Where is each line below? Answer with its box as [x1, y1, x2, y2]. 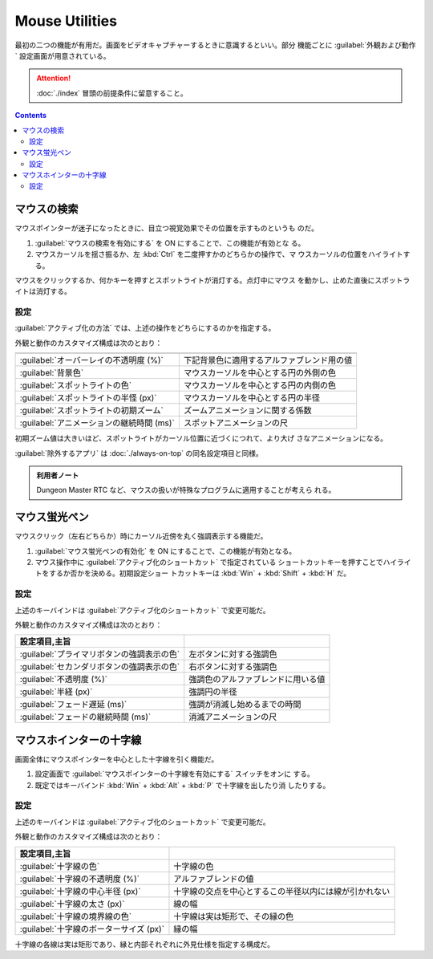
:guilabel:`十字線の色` [19, 860, 100, 872]
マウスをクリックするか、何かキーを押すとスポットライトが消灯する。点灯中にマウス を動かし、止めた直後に [14, 275, 375, 285]
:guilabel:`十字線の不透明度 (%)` [19, 873, 140, 884]
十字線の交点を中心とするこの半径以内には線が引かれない [173, 885, 391, 896]
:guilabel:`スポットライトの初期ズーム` [19, 405, 164, 417]
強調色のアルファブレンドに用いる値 [188, 674, 326, 685]
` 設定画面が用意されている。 [14, 51, 111, 60]
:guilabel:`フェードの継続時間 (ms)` [19, 711, 152, 722]
